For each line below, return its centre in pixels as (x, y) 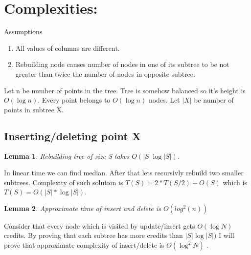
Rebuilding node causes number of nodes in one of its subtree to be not (122, 64)
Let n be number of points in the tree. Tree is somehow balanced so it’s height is (125, 90)
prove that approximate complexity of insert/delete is (84, 245)
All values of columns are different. (68, 48)
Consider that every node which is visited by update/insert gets (100, 225)
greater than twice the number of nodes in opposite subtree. (105, 74)
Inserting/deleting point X (72, 136)
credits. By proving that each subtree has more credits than (93, 235)
